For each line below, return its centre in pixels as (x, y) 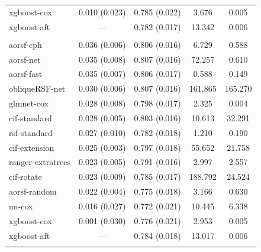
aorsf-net (25, 59)
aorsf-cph (25, 44)
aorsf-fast (26, 74)
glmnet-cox (29, 103)
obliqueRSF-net (37, 88)
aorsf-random (33, 191)
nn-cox (21, 206)
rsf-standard (31, 132)
